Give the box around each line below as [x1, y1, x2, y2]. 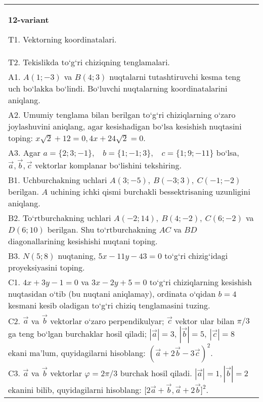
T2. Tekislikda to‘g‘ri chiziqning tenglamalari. [8, 56, 170, 68]
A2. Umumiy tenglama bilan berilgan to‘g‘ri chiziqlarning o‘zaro [8, 109, 236, 120]
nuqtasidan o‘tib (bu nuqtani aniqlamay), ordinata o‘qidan [8, 287, 216, 299]
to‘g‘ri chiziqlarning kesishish [149, 276, 252, 288]
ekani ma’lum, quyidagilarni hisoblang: [8, 347, 146, 359]
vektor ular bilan [175, 315, 235, 327]
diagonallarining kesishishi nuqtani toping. [8, 235, 158, 247]
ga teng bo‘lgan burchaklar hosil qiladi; [8, 328, 147, 340]
